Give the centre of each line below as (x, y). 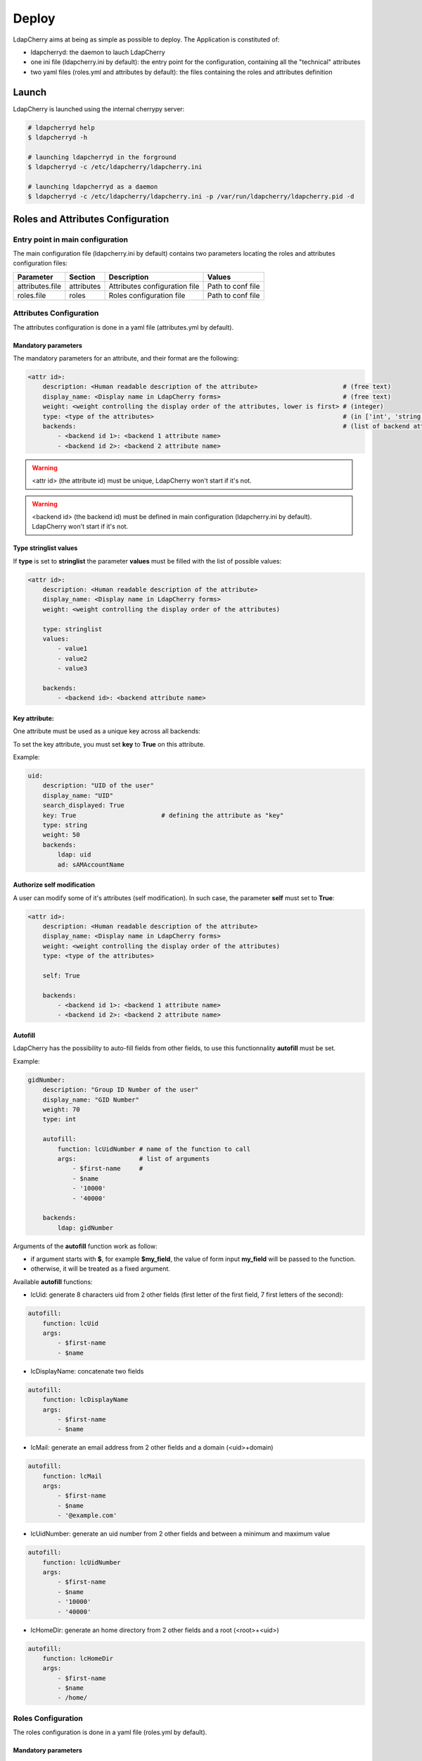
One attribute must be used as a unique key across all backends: (107, 731)
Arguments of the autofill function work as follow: (85, 1246)
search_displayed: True (83, 805)
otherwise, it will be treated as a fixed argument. (100, 1269)
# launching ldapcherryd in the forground (102, 157)
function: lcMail (72, 1476)
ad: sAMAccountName (91, 864)
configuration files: (40, 263)
